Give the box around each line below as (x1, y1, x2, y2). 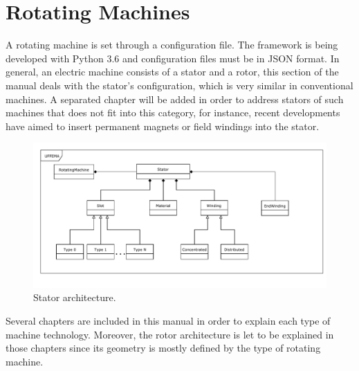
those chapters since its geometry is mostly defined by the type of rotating (6, 341, 321, 355)
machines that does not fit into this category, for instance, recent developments (6, 105, 340, 120)
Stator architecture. (33, 290, 116, 305)
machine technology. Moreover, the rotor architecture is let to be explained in (6, 327, 334, 341)
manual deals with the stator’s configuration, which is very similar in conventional (6, 78, 353, 92)
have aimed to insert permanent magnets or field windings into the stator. (6, 118, 320, 133)
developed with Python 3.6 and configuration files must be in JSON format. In (6, 51, 340, 65)
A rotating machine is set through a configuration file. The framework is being (6, 37, 338, 52)
